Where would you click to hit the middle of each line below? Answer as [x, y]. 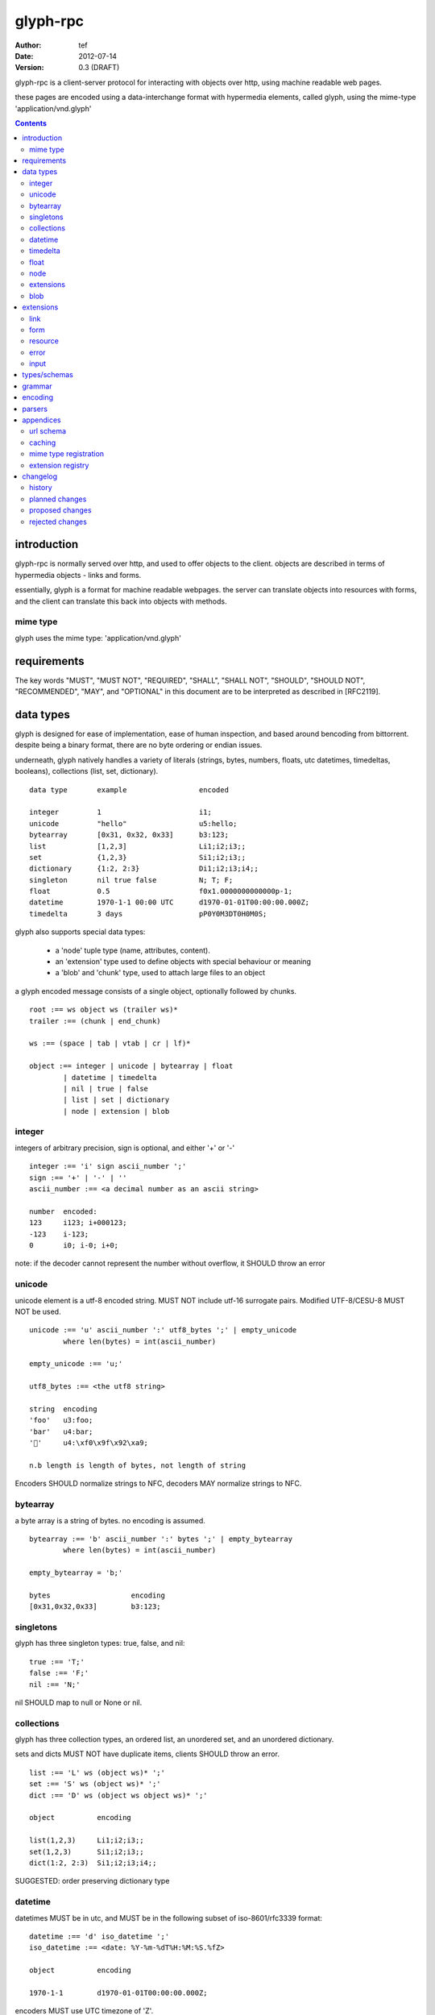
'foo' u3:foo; [61, 1420]
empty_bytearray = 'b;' [76, 1573]
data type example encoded [129, 789]
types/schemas [48, 375]
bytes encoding [97, 1595]
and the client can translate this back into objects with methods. [121, 601]
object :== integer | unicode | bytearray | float [131, 1066]
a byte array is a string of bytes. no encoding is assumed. [110, 1520]
